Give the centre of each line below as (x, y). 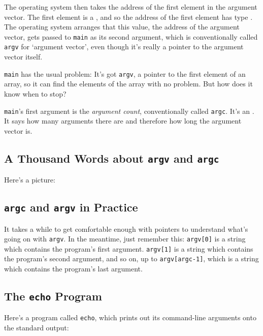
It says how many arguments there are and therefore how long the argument (123, 121)
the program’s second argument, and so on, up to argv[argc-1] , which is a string (131, 258)
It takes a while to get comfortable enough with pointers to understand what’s (126, 228)
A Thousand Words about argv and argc (112, 158)
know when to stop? (35, 93)
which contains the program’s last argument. (73, 269)
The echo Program (53, 296)
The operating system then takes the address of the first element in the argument (131, 7)
